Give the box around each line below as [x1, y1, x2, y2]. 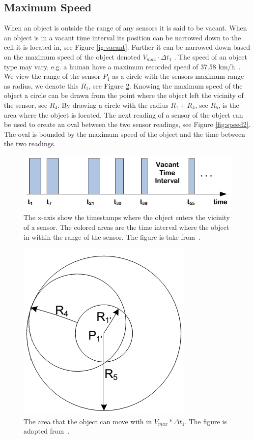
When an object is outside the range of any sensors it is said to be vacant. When [4, 23, 247, 33]
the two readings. [4, 138, 56, 149]
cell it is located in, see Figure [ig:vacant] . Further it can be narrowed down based [4, 42, 250, 52]
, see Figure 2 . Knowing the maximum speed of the [88, 80, 243, 91]
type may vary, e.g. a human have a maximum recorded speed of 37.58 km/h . [4, 61, 241, 71]
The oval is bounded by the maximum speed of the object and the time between [4, 128, 245, 139]
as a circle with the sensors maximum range [112, 71, 244, 81]
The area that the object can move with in [24, 416, 152, 426]
